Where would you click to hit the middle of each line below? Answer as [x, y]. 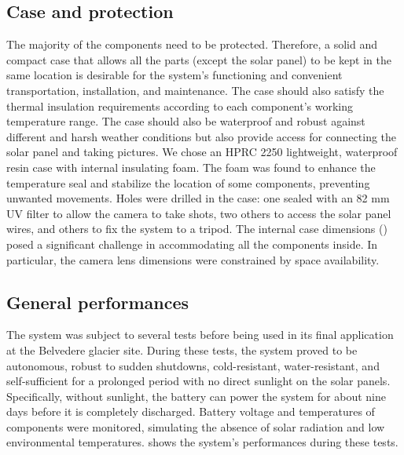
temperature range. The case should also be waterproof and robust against [186, 121]
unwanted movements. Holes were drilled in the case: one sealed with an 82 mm [198, 198]
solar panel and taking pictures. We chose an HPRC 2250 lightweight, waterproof [202, 152]
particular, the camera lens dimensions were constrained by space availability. [193, 259]
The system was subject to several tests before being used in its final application [200, 335]
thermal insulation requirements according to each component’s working [180, 106]
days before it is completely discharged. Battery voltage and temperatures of [191, 411]
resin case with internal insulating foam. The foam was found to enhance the [191, 167]
